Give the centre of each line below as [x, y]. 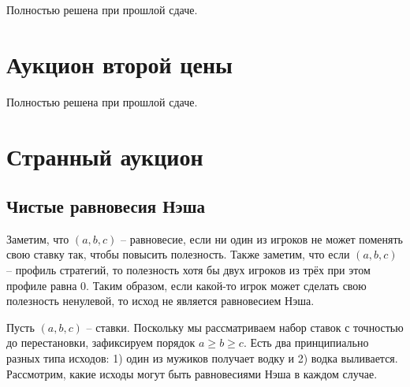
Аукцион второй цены [119, 63]
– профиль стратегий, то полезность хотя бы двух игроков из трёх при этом [188, 270]
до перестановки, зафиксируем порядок [101, 342]
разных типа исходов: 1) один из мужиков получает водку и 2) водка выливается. [202, 358]
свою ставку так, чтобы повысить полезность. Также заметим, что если [178, 254]
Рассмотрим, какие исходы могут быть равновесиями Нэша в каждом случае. [192, 373]
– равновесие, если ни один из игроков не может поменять [262, 238]
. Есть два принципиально [306, 342]
